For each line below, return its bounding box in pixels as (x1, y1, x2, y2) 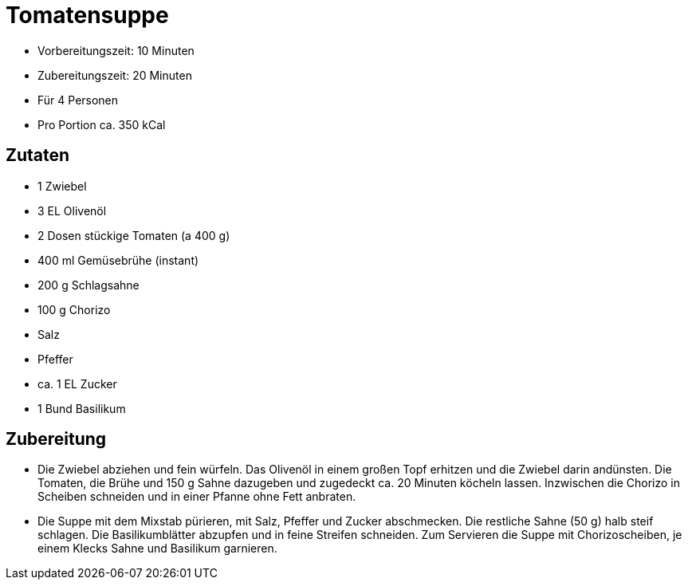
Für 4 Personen (37, 92, 119, 107)
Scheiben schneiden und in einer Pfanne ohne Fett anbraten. (37, 490, 356, 504)
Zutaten (6, 145, 70, 166)
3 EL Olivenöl (37, 203, 107, 218)
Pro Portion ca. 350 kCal (37, 117, 166, 132)
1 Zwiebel (37, 179, 87, 193)
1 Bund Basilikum (37, 401, 126, 415)
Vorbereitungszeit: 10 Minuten (37, 43, 195, 57)
